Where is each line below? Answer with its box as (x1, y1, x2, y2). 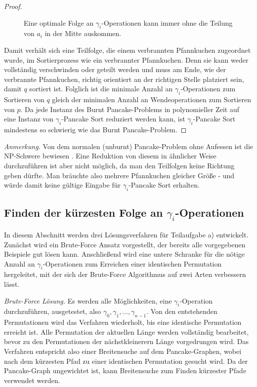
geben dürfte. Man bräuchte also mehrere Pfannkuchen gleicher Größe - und (4, 170, 235, 180)
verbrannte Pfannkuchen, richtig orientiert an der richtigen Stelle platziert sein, (4, 74, 244, 84)
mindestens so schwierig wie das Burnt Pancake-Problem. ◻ (4, 124, 187, 135)
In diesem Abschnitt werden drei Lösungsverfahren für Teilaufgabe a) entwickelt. (4, 229, 249, 239)
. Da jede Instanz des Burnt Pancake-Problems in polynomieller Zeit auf (20, 104, 240, 114)
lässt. (4, 279, 20, 289)
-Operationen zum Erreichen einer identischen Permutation (43, 258, 222, 269)
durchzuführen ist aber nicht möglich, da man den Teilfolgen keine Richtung (4, 160, 235, 170)
